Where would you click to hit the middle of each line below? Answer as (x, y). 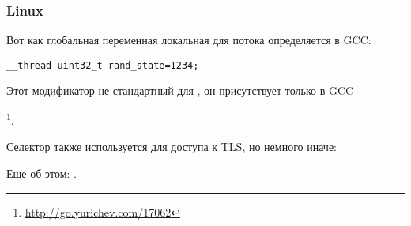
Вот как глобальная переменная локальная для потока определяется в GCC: (189, 40)
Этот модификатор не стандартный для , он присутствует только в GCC (180, 90)
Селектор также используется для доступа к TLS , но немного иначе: (172, 147)
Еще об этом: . (41, 173)
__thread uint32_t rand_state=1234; (103, 65)
